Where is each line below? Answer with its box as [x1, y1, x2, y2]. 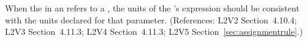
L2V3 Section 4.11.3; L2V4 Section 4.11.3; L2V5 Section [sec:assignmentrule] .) [5, 25, 303, 38]
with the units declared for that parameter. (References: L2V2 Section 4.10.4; [5, 13, 297, 26]
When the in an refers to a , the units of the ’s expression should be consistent [5, 2, 300, 14]
